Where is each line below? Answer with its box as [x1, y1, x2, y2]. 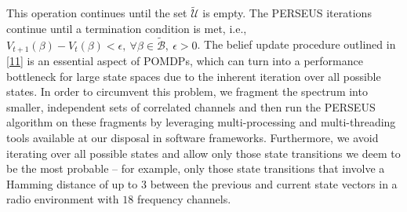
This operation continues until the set [6, 5, 187, 21]
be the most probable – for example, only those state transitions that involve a [6, 160, 385, 177]
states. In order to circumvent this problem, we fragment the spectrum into [6, 83, 368, 100]
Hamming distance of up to [6, 175, 138, 192]
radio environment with [6, 191, 119, 207]
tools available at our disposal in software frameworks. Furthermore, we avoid [6, 130, 379, 146]
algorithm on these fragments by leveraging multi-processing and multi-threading [6, 114, 396, 130]
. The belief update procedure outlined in [197, 36, 396, 53]
